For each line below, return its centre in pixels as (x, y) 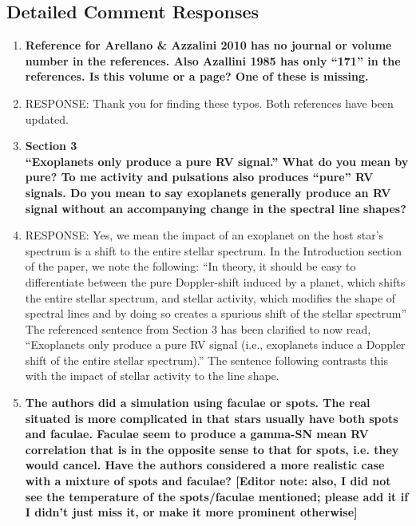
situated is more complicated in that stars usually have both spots (212, 418)
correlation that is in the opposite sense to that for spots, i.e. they (212, 449)
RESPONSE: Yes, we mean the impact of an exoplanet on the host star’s (204, 235)
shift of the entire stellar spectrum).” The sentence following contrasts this (206, 360)
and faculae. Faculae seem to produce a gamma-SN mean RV (197, 434)
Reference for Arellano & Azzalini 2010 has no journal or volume (208, 45)
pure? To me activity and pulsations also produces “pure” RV (199, 177)
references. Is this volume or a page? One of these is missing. (197, 76)
